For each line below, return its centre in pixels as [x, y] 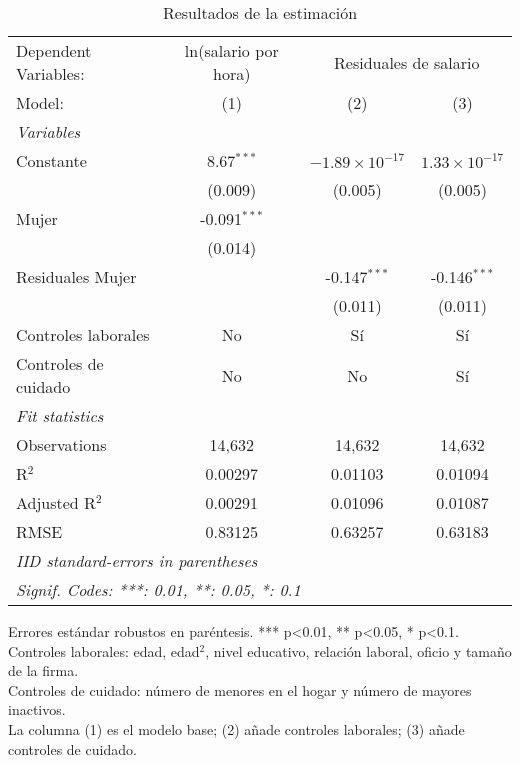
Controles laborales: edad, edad [104, 650]
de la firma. [43, 670]
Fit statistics [60, 415]
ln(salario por [231, 50]
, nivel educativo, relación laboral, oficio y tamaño [358, 650]
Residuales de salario [407, 62]
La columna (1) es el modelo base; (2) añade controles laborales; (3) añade [236, 728]
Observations [61, 444]
